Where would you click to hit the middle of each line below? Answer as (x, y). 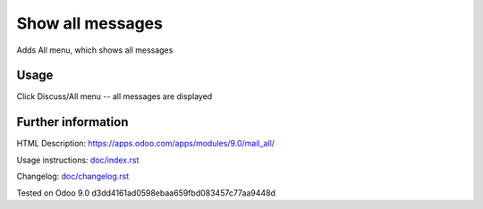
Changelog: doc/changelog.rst (73, 176)
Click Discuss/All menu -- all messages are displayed (114, 96)
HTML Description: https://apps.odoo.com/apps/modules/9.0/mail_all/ (145, 144)
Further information (72, 122)
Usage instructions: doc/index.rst (78, 160)
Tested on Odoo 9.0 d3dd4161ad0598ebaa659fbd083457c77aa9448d (146, 193)
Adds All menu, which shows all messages (95, 50)
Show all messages (89, 23)
